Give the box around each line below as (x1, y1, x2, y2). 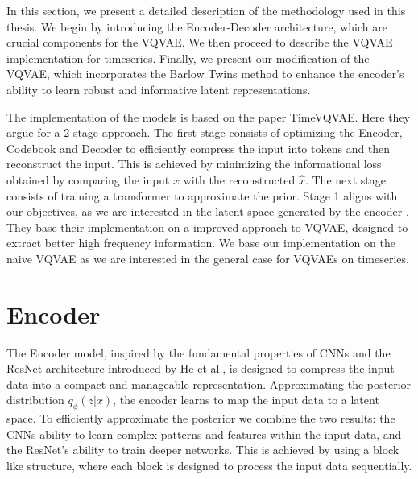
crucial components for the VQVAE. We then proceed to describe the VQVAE (6, 34, 393, 51)
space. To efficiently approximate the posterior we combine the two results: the (6, 410, 395, 427)
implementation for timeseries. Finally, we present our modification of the (6, 49, 370, 66)
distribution (6, 391, 64, 408)
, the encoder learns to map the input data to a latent (113, 391, 379, 408)
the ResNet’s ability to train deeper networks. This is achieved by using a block (6, 441, 399, 458)
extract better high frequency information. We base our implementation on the (6, 234, 395, 251)
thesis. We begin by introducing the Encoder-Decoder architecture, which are (6, 18, 387, 35)
